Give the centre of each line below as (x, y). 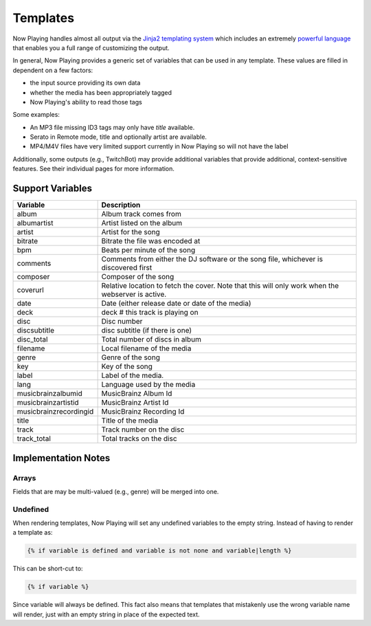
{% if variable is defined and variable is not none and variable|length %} (159, 551)
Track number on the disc (143, 429)
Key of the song (127, 366)
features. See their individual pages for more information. (94, 169)
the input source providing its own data (85, 83)
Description (121, 205)
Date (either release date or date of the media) (176, 304)
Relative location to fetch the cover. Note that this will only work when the (220, 286)
